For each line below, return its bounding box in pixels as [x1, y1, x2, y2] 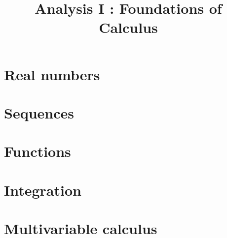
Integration [4, 179, 81, 200]
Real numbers [4, 64, 100, 84]
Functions [4, 141, 71, 161]
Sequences [4, 102, 74, 122]
